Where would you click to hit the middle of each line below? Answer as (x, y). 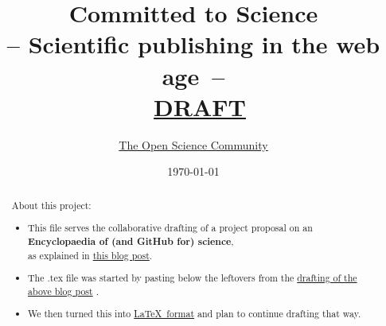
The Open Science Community (193, 144)
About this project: (51, 205)
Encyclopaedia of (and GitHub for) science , (131, 241)
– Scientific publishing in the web (193, 44)
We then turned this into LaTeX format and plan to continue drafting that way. (195, 314)
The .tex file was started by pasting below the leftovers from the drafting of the (193, 278)
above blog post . (63, 291)
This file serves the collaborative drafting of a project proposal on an (170, 228)
